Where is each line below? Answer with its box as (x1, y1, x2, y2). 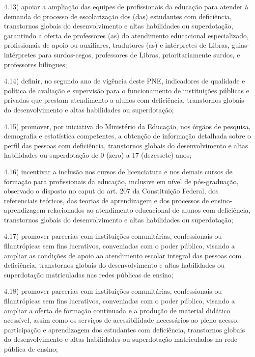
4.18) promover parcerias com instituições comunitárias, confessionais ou (4, 286, 222, 296)
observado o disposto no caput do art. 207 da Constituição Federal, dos (4, 186, 219, 196)
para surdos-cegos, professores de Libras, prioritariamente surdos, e (38, 49, 240, 59)
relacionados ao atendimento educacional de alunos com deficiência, (47, 205, 251, 215)
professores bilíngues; (4, 59, 67, 69)
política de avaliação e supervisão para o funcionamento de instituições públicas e (4, 85, 250, 95)
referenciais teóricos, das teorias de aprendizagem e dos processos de (4, 195, 209, 205)
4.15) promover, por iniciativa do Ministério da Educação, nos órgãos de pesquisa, (4, 121, 251, 131)
